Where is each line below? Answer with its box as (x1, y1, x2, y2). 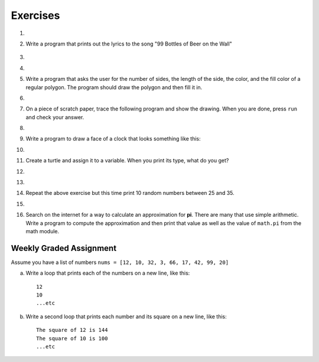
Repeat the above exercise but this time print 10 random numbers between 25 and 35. (25, 190, 235, 197)
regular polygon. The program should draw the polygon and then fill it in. (25, 83, 203, 91)
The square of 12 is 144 (36, 327, 108, 334)
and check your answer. (25, 113, 84, 120)
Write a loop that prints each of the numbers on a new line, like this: (25, 269, 190, 277)
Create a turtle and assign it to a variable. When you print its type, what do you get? (25, 157, 229, 164)
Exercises (11, 9, 60, 22)
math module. (25, 227, 60, 234)
